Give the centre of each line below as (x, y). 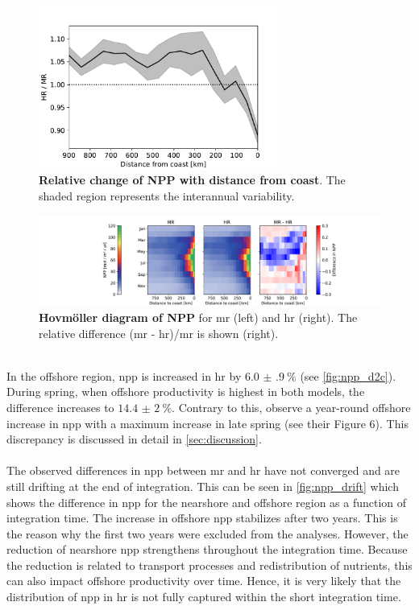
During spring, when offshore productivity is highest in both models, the (186, 392)
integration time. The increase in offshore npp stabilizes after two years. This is (202, 518)
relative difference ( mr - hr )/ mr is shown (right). (159, 333)
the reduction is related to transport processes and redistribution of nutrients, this (209, 565)
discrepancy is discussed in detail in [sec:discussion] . (134, 439)
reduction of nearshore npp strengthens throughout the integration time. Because (207, 549)
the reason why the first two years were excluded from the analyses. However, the (207, 533)
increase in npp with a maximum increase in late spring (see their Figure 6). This (207, 423)
